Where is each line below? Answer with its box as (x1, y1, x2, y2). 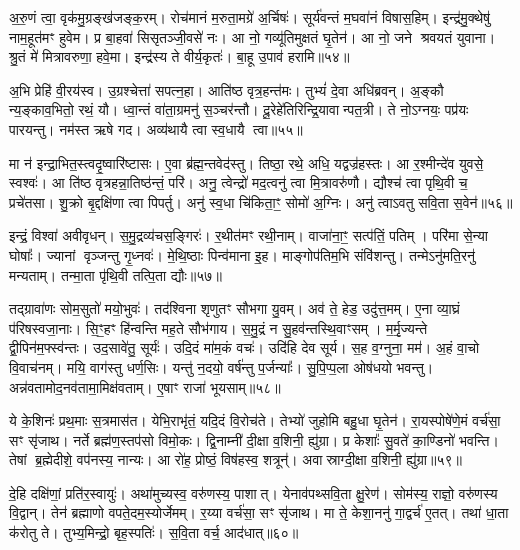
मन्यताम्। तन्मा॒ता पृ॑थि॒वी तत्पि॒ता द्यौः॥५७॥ (9, 264, 222, 285)
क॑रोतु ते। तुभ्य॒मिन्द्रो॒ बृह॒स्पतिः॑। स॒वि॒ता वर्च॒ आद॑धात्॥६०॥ (9, 522, 299, 543)
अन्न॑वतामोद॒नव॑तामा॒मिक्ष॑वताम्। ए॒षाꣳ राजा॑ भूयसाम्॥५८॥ (9, 376, 281, 397)
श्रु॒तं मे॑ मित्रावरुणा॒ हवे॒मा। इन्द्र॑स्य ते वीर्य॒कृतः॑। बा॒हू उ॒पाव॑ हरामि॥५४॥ (9, 46, 350, 67)
